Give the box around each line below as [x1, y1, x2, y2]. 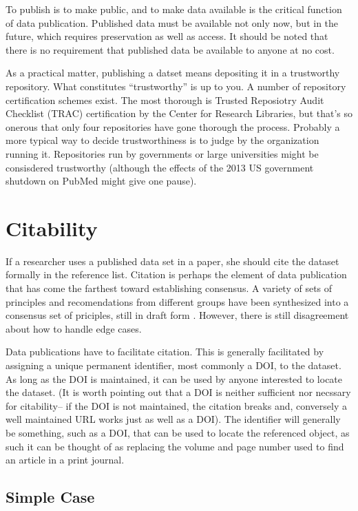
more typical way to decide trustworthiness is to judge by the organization [6, 133, 319, 147]
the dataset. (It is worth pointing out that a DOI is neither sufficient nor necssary [6, 385, 351, 399]
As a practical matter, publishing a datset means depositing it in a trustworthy [6, 65, 340, 80]
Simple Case [6, 486, 95, 508]
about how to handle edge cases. [6, 321, 142, 335]
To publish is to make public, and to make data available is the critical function [6, 2, 342, 16]
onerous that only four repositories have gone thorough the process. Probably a [6, 119, 340, 134]
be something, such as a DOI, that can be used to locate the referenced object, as [6, 425, 350, 439]
